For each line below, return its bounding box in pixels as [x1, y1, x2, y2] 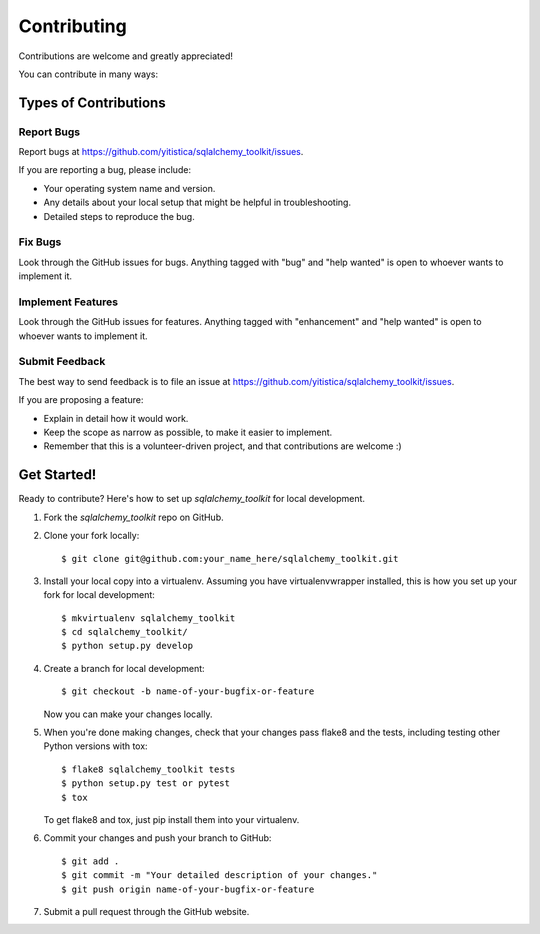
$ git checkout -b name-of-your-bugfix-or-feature [61, 686, 315, 697]
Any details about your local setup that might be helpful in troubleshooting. [43, 196, 352, 209]
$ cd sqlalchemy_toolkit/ [61, 626, 189, 638]
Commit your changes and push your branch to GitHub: [43, 832, 272, 844]
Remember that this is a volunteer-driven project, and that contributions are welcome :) [43, 440, 402, 452]
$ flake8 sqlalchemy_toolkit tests [61, 763, 236, 775]
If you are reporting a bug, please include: [18, 164, 192, 176]
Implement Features [18, 295, 119, 309]
